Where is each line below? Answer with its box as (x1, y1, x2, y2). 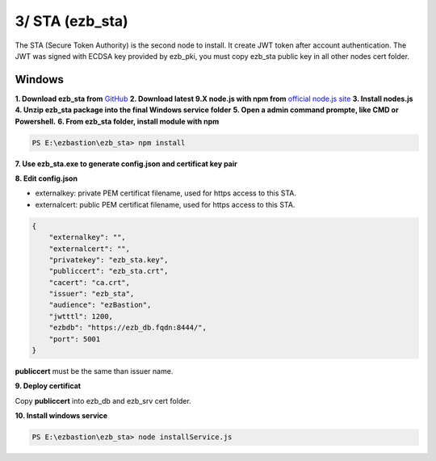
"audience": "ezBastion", (48, 300, 152, 310)
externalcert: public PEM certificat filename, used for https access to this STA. (35, 199, 296, 209)
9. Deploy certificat (15, 381, 81, 391)
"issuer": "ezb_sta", (48, 289, 135, 299)
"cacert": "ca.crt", (48, 278, 131, 287)
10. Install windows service (15, 411, 108, 421)
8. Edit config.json (15, 174, 78, 183)
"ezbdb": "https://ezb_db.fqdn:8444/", (48, 323, 208, 333)
